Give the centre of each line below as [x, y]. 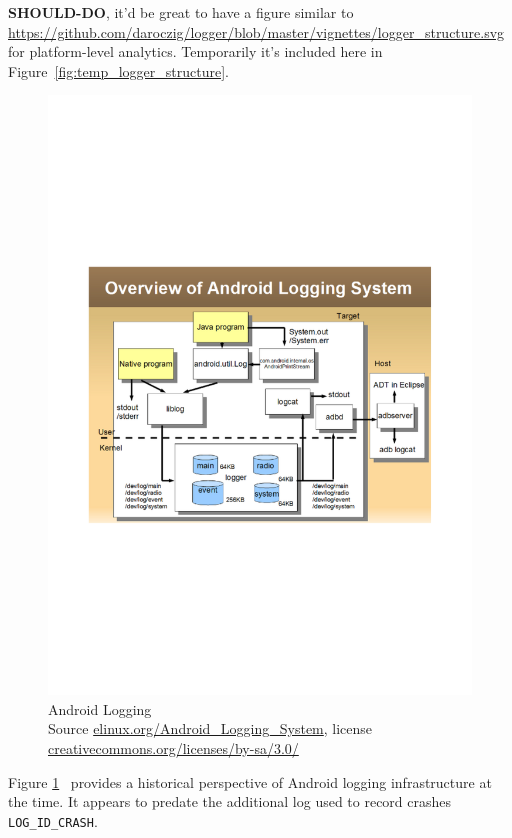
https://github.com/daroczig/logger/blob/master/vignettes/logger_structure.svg [256, 31]
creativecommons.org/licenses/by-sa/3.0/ [173, 748]
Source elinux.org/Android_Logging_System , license [210, 728]
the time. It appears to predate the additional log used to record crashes [230, 801]
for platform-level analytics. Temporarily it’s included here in [195, 51]
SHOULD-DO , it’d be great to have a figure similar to [181, 12]
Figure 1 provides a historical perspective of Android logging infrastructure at [250, 781]
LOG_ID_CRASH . [53, 820]
